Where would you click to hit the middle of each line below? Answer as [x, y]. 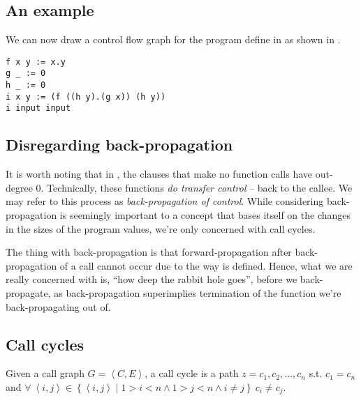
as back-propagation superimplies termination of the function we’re [198, 293]
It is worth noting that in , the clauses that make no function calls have [159, 174]
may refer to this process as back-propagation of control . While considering [165, 201]
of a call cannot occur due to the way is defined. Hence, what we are [206, 265]
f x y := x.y [36, 62]
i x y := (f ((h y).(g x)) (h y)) [86, 97]
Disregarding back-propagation [119, 145]
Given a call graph [45, 373]
